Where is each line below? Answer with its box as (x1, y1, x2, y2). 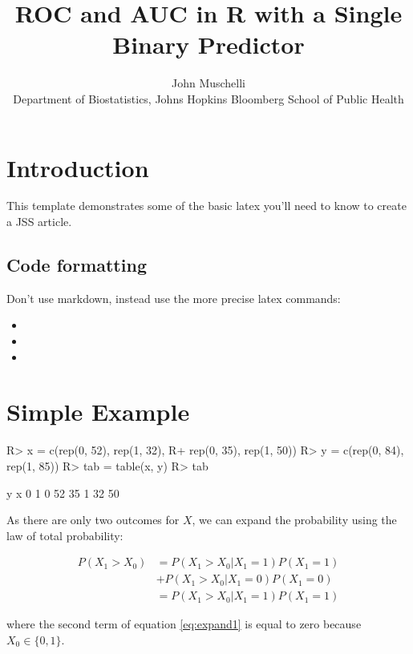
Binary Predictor (112, 28, 305, 61)
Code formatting (6, 252, 147, 277)
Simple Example (6, 395, 190, 428)
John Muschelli (171, 75, 246, 91)
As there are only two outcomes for (6, 511, 180, 528)
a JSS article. (6, 213, 72, 230)
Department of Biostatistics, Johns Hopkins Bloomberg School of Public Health (13, 90, 404, 107)
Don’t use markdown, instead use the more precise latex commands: (6, 289, 341, 306)
